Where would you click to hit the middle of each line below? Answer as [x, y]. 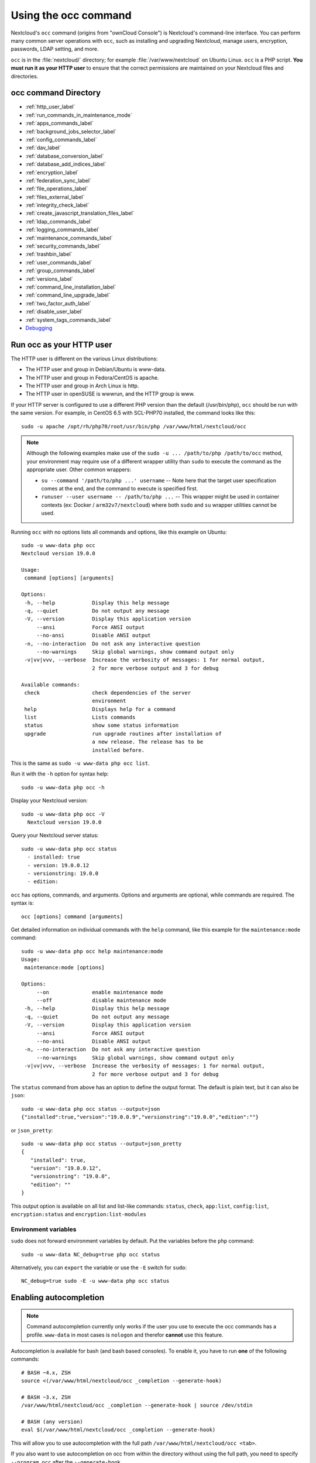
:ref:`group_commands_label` [61, 271]
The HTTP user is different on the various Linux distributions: [84, 358]
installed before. [118, 750]
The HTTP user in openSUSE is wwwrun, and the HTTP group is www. [110, 394]
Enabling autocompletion [58, 1298]
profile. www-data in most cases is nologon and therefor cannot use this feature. [125, 1335]
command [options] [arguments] [69, 578]
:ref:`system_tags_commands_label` [69, 320]
